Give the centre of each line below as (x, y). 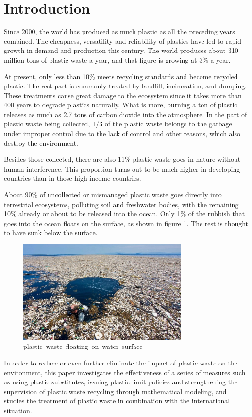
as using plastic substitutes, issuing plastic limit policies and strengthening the (121, 382)
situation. (18, 410)
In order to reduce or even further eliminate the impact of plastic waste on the (121, 362)
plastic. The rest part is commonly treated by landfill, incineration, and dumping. (126, 86)
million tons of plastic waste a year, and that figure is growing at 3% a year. (117, 60)
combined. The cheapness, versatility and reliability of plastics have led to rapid (123, 41)
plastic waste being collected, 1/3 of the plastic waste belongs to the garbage (118, 124)
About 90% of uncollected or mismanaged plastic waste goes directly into (113, 195)
